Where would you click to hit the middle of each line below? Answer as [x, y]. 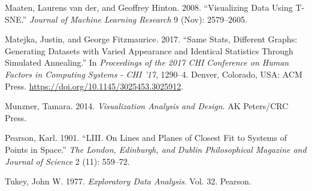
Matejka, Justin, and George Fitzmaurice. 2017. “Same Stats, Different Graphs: [151, 39]
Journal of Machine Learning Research [100, 19]
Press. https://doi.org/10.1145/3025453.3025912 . [94, 86]
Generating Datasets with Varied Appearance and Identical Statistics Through [149, 50]
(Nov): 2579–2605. [214, 19]
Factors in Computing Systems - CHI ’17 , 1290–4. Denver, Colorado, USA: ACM [154, 74]
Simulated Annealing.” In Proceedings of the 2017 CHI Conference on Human [147, 62]
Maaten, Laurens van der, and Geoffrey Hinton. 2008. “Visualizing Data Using [149, 7]
